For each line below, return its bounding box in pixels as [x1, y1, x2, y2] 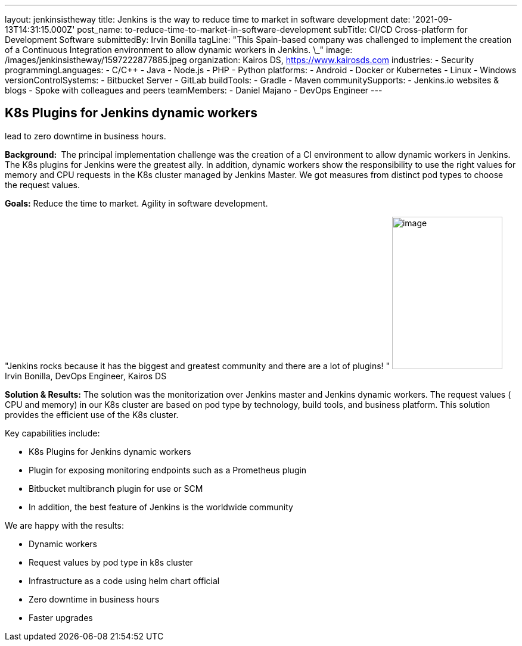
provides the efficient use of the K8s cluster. [5, 409, 179, 420]
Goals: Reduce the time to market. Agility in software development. [5, 198, 268, 208]
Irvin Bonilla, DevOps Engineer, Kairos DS [5, 370, 167, 381]
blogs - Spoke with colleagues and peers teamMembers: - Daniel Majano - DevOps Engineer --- [5, 85, 383, 95]
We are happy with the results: [5, 520, 124, 530]
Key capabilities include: [5, 427, 100, 438]
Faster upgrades [29, 612, 93, 623]
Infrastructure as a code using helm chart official [29, 575, 220, 586]
